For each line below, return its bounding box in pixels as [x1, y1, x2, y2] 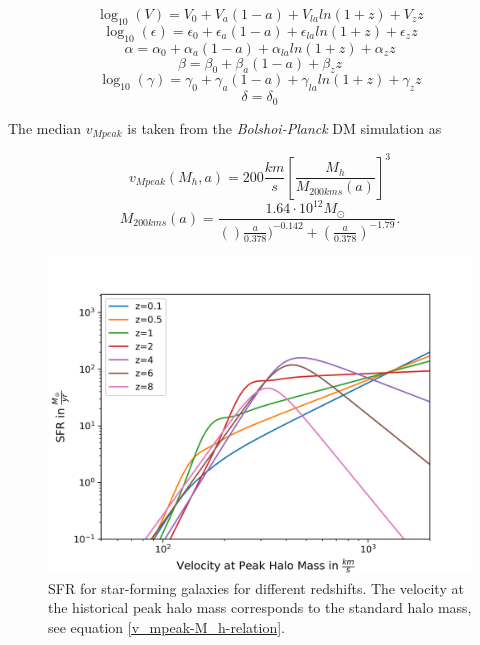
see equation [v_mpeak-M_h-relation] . [48, 616, 285, 637]
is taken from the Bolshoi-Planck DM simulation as [127, 117, 442, 138]
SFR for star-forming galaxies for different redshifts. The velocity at [48, 577, 464, 598]
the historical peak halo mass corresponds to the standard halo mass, [48, 597, 472, 618]
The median [8, 117, 82, 138]
